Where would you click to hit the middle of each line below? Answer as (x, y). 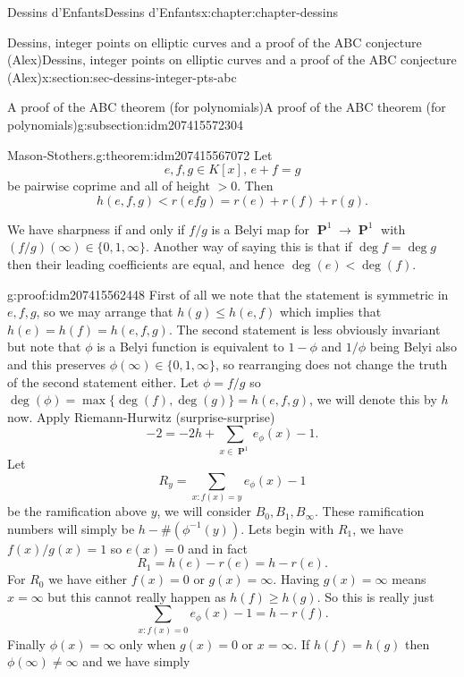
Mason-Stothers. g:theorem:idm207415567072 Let (140, 154)
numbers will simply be (71, 528)
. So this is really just (375, 596)
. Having (296, 579)
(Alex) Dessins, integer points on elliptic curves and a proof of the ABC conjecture (232, 59)
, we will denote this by (373, 399)
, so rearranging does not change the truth (332, 364)
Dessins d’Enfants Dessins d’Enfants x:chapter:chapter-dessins (173, 12)
